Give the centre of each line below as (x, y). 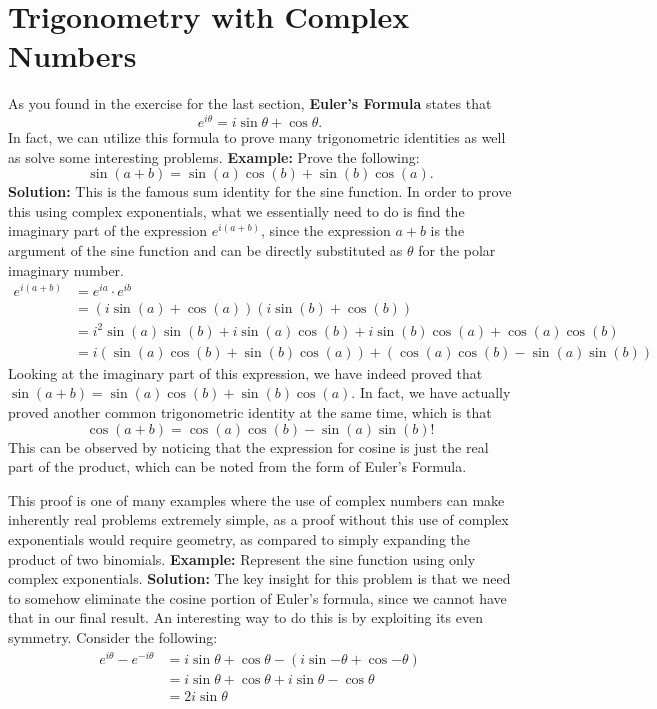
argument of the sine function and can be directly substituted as (205, 249)
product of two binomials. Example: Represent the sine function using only (242, 558)
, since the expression (325, 230)
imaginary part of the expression (108, 230)
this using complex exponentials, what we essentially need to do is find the (236, 210)
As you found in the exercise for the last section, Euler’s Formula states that (250, 103)
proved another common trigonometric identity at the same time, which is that (250, 412)
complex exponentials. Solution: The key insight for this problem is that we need (259, 578)
